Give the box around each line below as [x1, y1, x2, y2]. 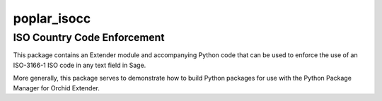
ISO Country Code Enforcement [13, 31, 165, 44]
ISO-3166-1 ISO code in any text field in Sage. [13, 61, 146, 69]
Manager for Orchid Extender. [13, 83, 100, 92]
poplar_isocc [13, 11, 91, 26]
